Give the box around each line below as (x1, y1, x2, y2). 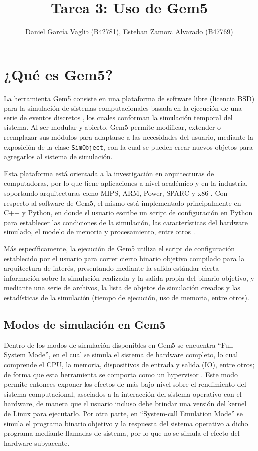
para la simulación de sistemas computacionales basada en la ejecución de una (4, 103, 242, 113)
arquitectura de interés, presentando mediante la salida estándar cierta (4, 263, 219, 273)
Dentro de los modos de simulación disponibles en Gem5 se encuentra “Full (4, 339, 233, 350)
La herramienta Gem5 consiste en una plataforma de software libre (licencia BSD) (4, 93, 255, 103)
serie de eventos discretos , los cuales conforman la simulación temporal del (4, 112, 233, 122)
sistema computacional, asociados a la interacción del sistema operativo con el (4, 388, 242, 399)
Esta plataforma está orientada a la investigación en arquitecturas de (4, 168, 214, 178)
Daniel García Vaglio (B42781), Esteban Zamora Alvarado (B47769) (25, 26, 233, 37)
